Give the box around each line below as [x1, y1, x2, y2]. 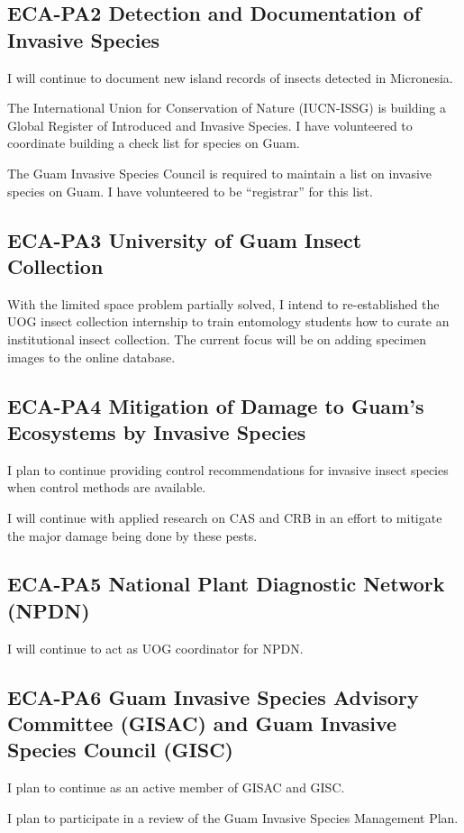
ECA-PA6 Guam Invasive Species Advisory [7, 682, 419, 710]
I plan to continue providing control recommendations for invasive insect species [7, 460, 449, 479]
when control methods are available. [7, 478, 206, 497]
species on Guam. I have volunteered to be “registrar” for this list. [7, 181, 373, 200]
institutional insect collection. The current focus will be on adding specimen [7, 329, 427, 348]
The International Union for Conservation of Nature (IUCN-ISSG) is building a [7, 98, 446, 117]
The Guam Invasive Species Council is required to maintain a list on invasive [7, 163, 432, 182]
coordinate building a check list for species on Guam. [7, 133, 300, 152]
